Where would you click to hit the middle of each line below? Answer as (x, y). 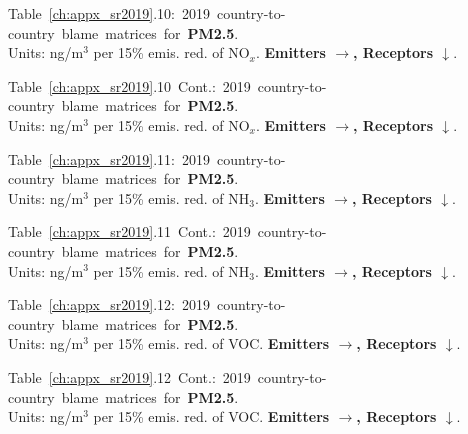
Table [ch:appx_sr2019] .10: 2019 (109, 13)
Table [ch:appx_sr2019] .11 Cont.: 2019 (129, 231)
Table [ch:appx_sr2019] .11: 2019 (109, 158)
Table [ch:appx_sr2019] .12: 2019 (109, 304)
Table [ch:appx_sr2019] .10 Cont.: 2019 (129, 85)
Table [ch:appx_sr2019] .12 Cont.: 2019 (129, 376)
